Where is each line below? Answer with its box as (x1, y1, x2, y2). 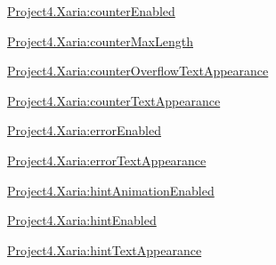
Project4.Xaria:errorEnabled (7, 121, 161, 140)
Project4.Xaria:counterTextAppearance (7, 91, 221, 109)
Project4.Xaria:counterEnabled (7, 2, 175, 20)
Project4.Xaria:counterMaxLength (7, 31, 193, 50)
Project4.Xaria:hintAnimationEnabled (7, 181, 215, 199)
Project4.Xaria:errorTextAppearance (7, 150, 207, 169)
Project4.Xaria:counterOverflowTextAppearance (7, 61, 269, 80)
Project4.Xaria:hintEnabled (7, 211, 157, 229)
